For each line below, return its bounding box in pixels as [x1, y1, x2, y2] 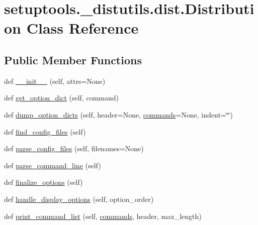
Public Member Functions [4, 52, 142, 67]
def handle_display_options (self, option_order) [4, 193, 154, 204]
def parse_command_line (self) [4, 160, 101, 170]
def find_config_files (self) [4, 126, 86, 137]
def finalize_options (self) [4, 177, 83, 187]
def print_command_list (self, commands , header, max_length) [4, 210, 202, 221]
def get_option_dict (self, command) [4, 92, 119, 103]
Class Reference [26, 18, 139, 38]
